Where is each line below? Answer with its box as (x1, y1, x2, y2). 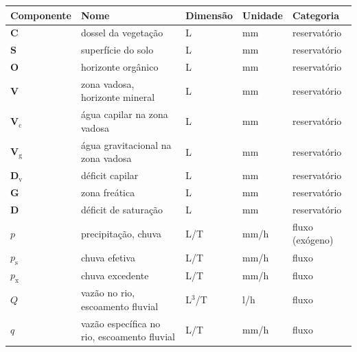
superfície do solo (81, 43, 154, 57)
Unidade (242, 8, 283, 22)
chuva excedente (81, 268, 149, 282)
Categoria (292, 8, 340, 22)
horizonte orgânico (81, 60, 159, 74)
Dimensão (185, 8, 233, 22)
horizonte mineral (81, 90, 155, 104)
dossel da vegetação (81, 25, 163, 40)
